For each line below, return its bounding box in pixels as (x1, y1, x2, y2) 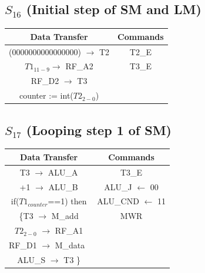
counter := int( (19, 89, 73, 102)
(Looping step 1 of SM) (26, 120, 172, 139)
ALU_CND (97, 195, 139, 207)
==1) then (48, 195, 87, 207)
